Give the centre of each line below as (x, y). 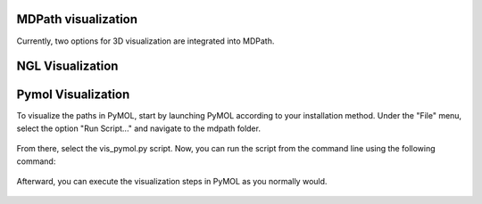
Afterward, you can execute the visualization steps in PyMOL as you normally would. (172, 181)
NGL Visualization (67, 66)
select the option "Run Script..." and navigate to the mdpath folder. (138, 128)
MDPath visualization (77, 19)
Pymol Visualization (73, 95)
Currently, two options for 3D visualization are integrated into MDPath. (145, 41)
